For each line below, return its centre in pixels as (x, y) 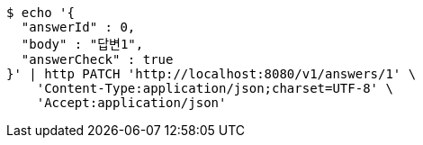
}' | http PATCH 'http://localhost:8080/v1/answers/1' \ (211, 74)
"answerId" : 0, (78, 27)
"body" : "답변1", (82, 44)
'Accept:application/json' (131, 103)
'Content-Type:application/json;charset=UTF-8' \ (215, 88)
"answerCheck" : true (97, 59)
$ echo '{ (40, 13)
